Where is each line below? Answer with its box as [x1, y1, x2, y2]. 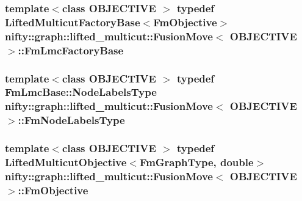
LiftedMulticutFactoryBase [5, 14, 140, 29]
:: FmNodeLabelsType [18, 112, 125, 128]
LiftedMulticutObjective [5, 155, 127, 170]
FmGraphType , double [139, 155, 254, 170]
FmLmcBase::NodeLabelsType [5, 84, 157, 100]
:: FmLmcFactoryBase [18, 42, 124, 57]
